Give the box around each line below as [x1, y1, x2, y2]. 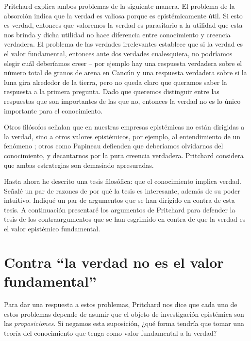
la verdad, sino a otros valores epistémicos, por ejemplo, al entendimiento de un [4, 131, 241, 141]
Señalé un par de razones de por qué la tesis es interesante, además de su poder [4, 185, 240, 195]
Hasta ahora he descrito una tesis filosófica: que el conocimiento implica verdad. [4, 176, 241, 186]
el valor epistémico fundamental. [4, 224, 100, 234]
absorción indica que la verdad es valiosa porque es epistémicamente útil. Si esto [4, 10, 243, 20]
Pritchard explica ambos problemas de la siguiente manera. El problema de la [4, 1, 235, 11]
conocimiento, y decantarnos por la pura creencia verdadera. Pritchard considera [4, 150, 244, 160]
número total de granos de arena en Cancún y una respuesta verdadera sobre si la [4, 67, 247, 78]
